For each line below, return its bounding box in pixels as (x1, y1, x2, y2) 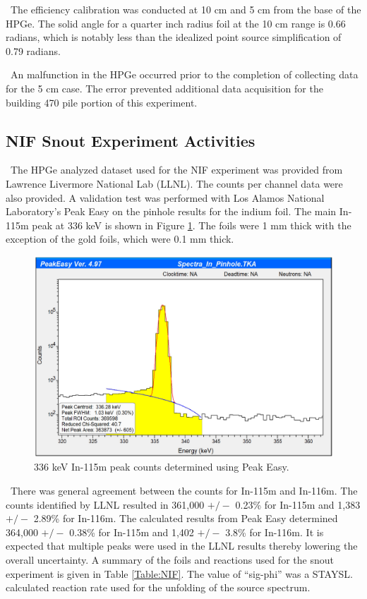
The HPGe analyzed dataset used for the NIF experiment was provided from (10, 162, 343, 177)
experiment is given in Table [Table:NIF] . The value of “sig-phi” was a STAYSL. (6, 566, 353, 581)
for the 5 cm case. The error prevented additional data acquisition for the (6, 80, 323, 95)
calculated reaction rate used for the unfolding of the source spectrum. (6, 580, 311, 595)
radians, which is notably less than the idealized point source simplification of (6, 30, 342, 44)
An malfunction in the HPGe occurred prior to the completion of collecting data (10, 67, 359, 82)
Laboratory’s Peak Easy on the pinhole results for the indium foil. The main (6, 204, 337, 219)
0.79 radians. (6, 43, 61, 58)
